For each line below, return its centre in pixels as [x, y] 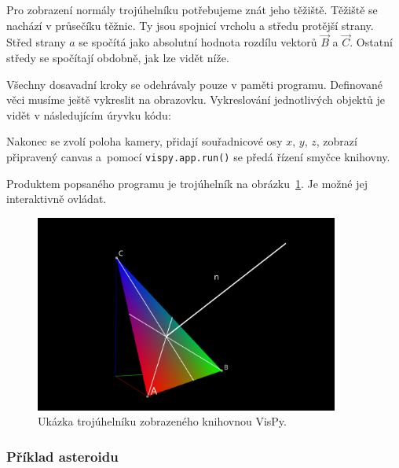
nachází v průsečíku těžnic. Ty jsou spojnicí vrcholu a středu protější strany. [190, 25]
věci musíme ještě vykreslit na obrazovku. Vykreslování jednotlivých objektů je [196, 99]
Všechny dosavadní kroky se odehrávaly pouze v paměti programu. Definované [194, 84]
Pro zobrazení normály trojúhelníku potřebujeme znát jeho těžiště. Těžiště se [192, 9]
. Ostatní [371, 42]
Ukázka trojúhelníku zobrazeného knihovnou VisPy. [162, 421]
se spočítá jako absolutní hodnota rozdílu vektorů [198, 42]
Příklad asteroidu [62, 456]
